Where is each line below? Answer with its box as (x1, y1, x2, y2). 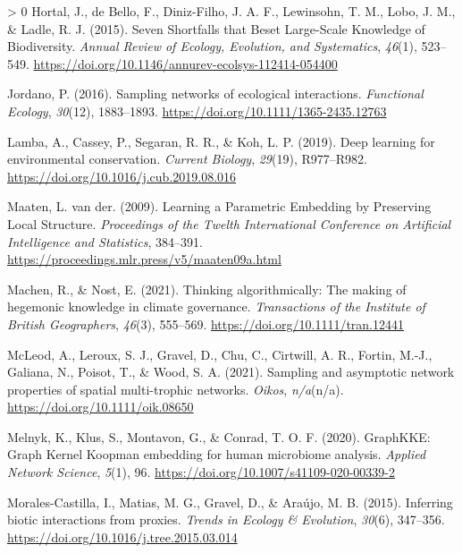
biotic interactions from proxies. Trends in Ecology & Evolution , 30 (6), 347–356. (7, 510, 445, 529)
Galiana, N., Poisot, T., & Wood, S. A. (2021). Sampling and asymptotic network (7, 362, 455, 381)
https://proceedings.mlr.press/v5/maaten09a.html (7, 250, 281, 268)
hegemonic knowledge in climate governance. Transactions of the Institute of (7, 297, 425, 316)
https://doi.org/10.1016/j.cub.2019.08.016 (7, 166, 237, 185)
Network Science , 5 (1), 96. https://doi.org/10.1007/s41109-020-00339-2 (7, 463, 396, 481)
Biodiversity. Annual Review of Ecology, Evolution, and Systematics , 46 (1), (7, 37, 417, 55)
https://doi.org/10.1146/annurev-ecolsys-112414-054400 (33, 54, 338, 72)
